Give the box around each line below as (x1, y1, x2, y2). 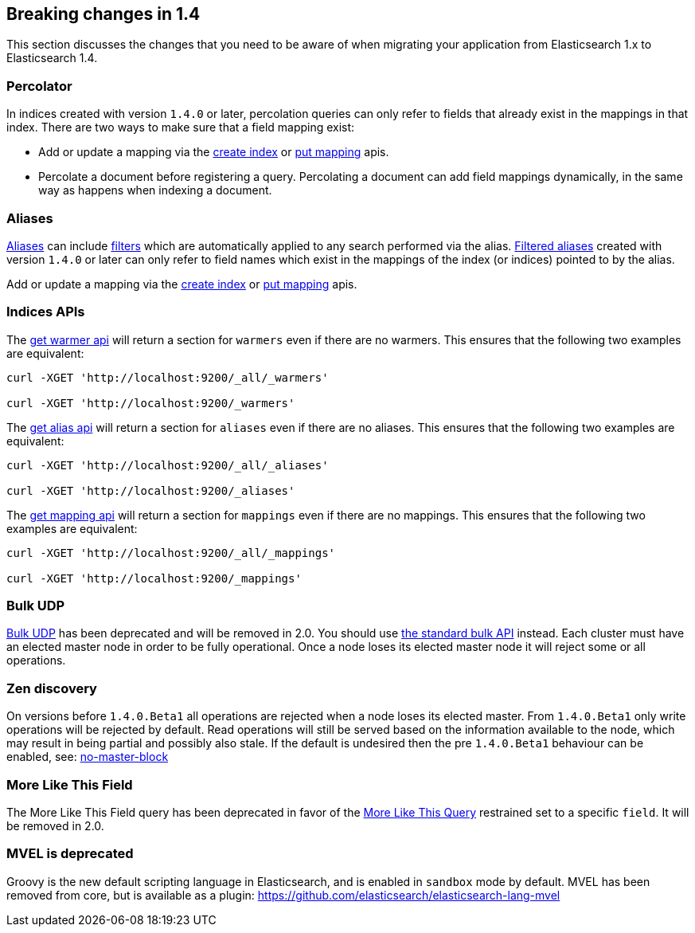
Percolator (6, 77, 72, 94)
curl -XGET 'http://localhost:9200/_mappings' (6, 571, 302, 585)
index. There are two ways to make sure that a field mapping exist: (6, 120, 355, 135)
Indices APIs (6, 304, 85, 320)
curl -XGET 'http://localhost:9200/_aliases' (6, 484, 295, 497)
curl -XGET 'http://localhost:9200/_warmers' (6, 396, 295, 410)
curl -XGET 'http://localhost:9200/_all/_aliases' (6, 458, 329, 472)
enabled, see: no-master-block (6, 750, 169, 764)
